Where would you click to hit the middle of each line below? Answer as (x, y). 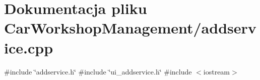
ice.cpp (29, 47)
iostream (217, 71)
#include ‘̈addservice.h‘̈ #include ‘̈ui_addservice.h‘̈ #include (98, 71)
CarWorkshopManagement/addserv (130, 28)
